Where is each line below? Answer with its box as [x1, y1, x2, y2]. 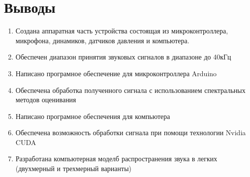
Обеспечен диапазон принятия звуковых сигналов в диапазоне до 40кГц [15, 52, 231, 62]
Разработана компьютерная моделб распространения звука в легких [15, 153, 218, 164]
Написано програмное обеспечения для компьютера [15, 111, 170, 121]
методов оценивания [15, 94, 76, 105]
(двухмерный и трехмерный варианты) [15, 163, 132, 174]
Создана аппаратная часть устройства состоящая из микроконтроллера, [15, 26, 228, 36]
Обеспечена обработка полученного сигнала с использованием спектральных [15, 85, 246, 95]
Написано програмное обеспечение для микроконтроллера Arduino [15, 68, 217, 78]
